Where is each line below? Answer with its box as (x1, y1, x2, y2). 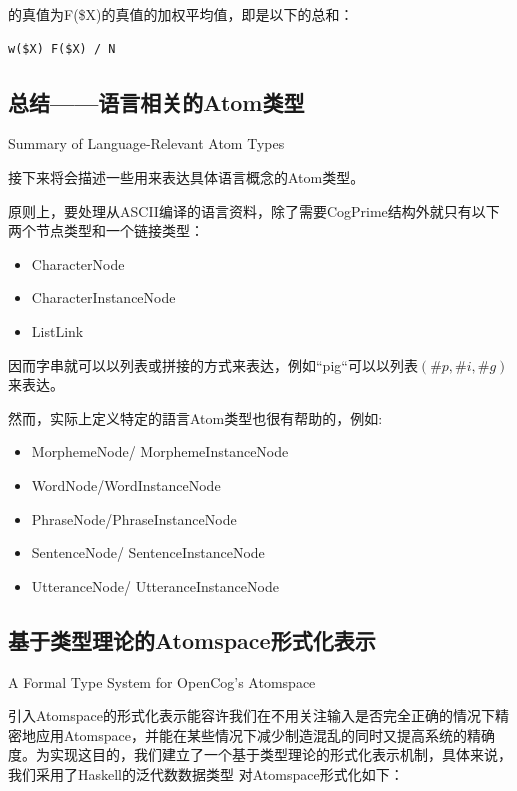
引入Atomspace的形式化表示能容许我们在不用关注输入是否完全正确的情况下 (8, 705, 495, 726)
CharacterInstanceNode (31, 287, 176, 308)
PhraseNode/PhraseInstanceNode (31, 508, 237, 529)
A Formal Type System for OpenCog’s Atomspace (8, 671, 316, 692)
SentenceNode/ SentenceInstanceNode (31, 542, 265, 563)
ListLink (31, 320, 84, 341)
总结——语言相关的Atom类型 (8, 86, 305, 117)
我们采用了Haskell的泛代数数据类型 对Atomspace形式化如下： (8, 763, 404, 784)
